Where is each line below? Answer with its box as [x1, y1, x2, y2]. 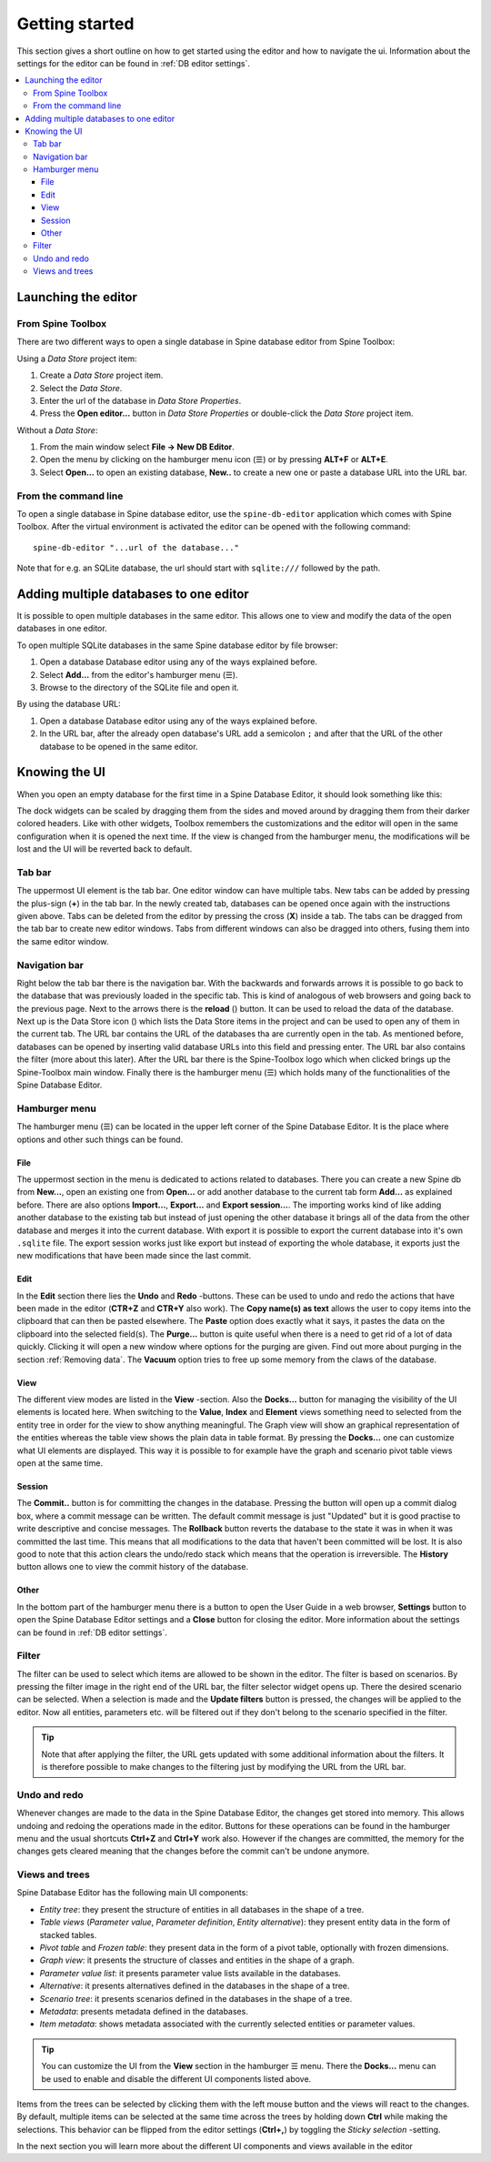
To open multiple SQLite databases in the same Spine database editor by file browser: [16, 640, 338, 651]
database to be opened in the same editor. [39, 741, 199, 752]
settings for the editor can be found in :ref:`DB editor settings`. [16, 57, 250, 68]
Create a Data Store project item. [39, 369, 164, 381]
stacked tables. [39, 1929, 97, 1940]
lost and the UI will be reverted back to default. [16, 844, 193, 854]
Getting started [16, 14, 135, 34]
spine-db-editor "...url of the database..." [33, 542, 240, 552]
